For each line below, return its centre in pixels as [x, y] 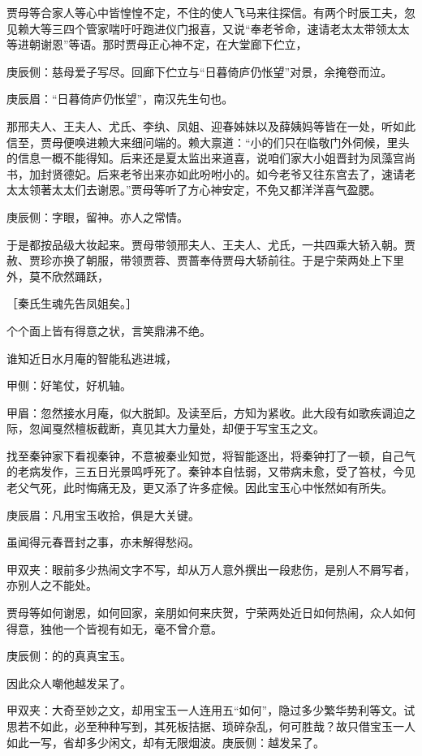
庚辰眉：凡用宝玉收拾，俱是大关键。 [103, 514]
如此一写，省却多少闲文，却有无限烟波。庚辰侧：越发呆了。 [166, 742]
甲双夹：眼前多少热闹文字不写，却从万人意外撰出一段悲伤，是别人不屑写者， [211, 569]
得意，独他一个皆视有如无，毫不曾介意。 [114, 628]
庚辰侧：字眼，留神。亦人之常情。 [97, 216]
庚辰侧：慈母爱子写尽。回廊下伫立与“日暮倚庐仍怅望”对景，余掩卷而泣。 [200, 71]
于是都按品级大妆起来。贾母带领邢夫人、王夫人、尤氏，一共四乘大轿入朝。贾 [211, 244]
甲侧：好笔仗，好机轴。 [69, 385]
